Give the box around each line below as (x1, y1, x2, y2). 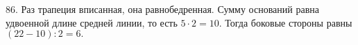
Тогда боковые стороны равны (225, 15, 352, 29)
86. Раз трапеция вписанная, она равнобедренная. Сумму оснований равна (6, 2, 319, 16)
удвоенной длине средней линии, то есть (6, 15, 178, 29)
